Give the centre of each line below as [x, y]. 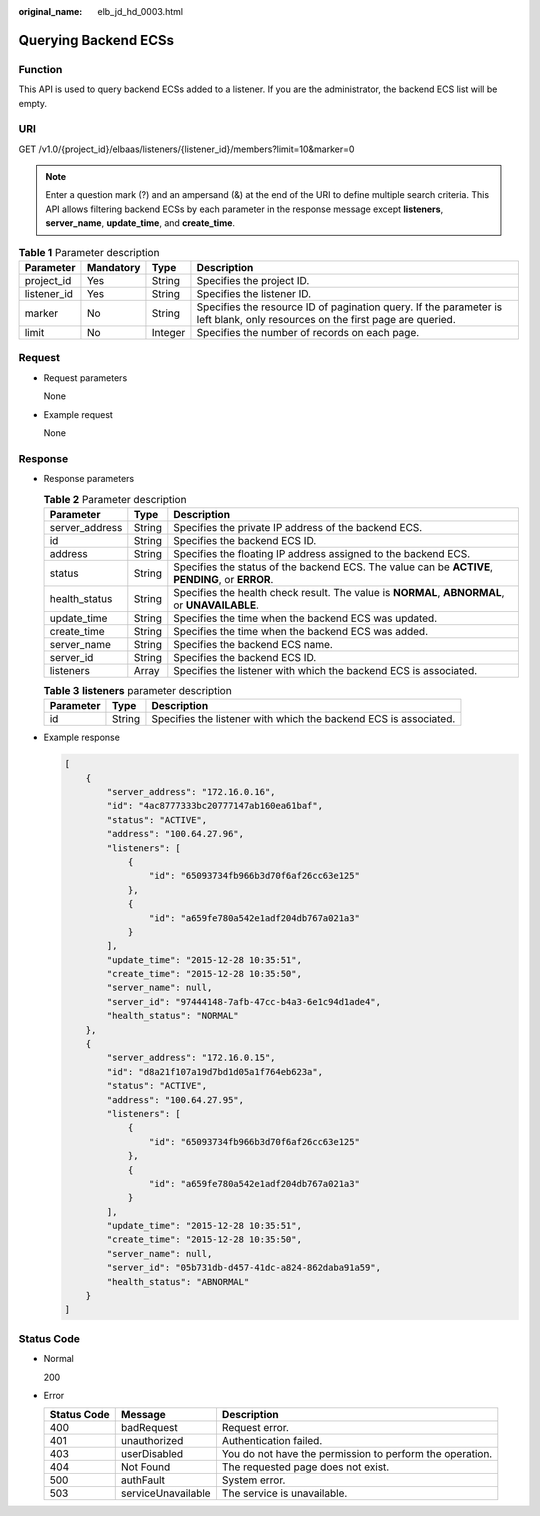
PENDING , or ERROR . [223, 579]
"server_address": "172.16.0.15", [191, 1058]
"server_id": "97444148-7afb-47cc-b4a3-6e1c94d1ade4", [244, 1001]
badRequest [149, 1428]
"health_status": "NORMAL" [172, 1016]
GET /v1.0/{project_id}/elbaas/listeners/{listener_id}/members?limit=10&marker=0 [186, 149]
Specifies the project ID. [253, 281]
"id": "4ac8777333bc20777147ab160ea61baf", [215, 806]
